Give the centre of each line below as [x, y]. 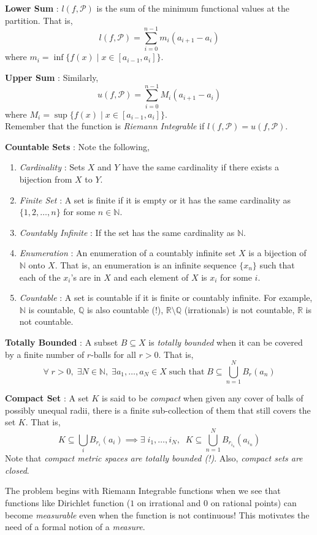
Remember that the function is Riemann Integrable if [105, 126]
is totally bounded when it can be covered [226, 342]
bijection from [46, 179]
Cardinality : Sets [52, 167]
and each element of [151, 277]
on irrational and [169, 502]
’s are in [86, 277]
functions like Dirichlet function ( [68, 502]
